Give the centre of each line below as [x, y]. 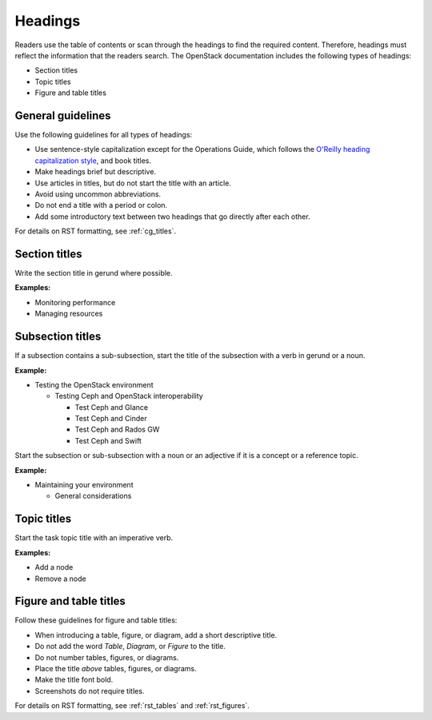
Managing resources [69, 314]
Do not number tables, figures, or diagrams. [107, 657]
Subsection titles [58, 337]
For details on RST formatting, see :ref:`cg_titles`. [95, 231]
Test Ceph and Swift [108, 440]
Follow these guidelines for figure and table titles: [96, 620]
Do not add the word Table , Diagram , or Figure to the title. [130, 646]
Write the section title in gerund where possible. [94, 273]
